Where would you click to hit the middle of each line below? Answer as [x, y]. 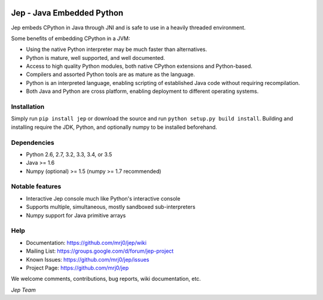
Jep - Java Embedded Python [67, 13]
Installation [28, 107]
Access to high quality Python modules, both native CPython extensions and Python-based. [139, 66]
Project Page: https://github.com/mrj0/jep [77, 268]
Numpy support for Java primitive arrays [76, 215]
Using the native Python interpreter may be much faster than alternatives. [117, 49]
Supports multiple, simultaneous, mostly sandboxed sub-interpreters [111, 207]
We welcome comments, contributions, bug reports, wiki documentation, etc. [106, 279]
